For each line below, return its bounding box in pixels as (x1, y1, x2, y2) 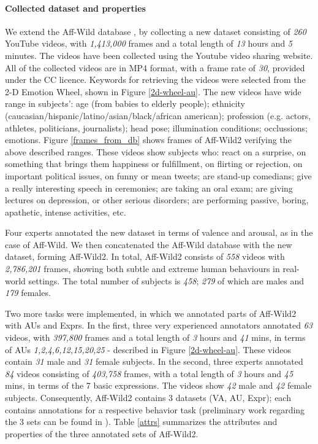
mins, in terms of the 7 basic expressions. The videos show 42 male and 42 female (5, 379, 312, 392)
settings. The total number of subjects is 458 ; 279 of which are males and (28, 274, 304, 287)
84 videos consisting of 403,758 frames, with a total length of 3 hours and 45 (5, 367, 293, 380)
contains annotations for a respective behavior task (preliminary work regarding (5, 403, 305, 416)
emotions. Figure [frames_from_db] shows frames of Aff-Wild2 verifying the (5, 133, 292, 146)
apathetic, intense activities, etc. (5, 205, 126, 218)
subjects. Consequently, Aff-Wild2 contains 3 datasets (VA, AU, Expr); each (5, 391, 291, 404)
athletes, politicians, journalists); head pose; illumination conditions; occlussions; (5, 121, 308, 134)
